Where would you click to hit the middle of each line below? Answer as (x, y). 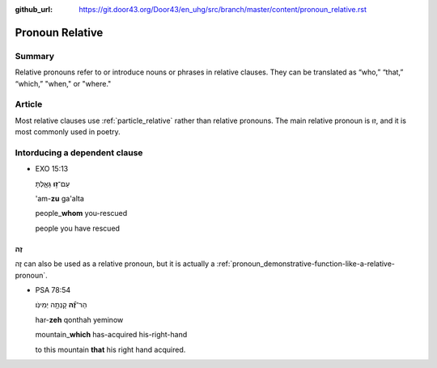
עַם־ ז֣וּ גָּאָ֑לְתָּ (53, 184)
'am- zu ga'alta (60, 199)
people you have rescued (78, 228)
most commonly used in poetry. (68, 132)
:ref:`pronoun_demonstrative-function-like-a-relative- (306, 264)
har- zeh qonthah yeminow (79, 319)
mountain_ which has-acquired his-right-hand (111, 335)
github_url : (34, 9)
